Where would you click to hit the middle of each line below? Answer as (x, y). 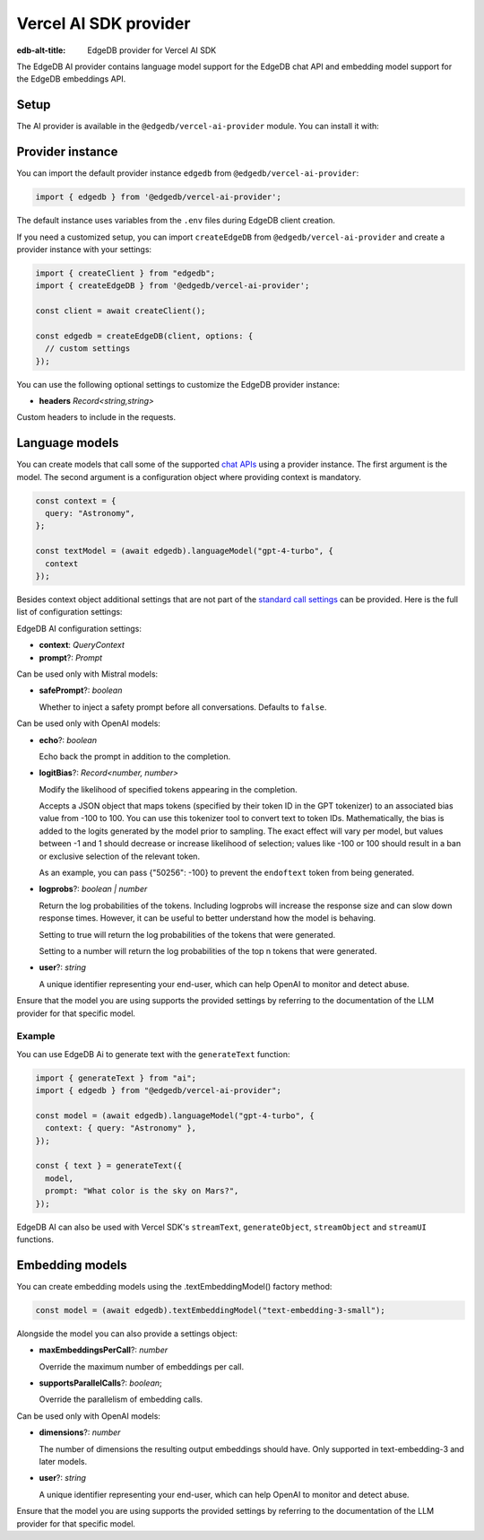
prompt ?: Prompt (71, 657)
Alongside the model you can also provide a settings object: (127, 1334)
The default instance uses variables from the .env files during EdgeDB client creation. (176, 221)
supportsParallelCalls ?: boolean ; (101, 1383)
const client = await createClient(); (121, 311)
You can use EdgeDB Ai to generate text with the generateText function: (153, 1054)
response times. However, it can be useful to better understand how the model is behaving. (207, 918)
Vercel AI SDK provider (104, 23)
